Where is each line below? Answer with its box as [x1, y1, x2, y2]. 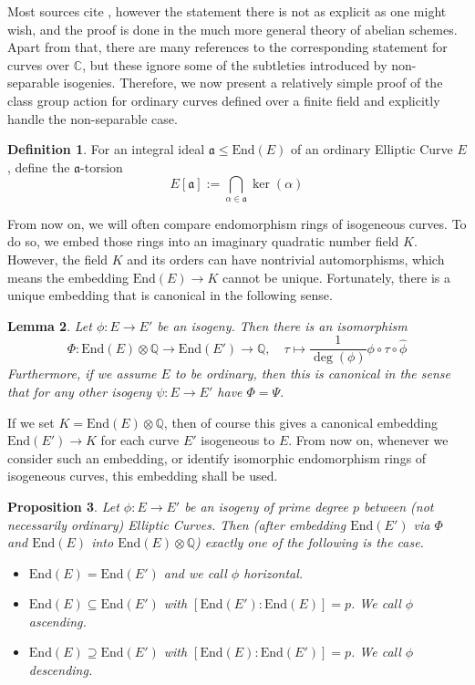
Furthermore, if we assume [7, 364, 157, 383]
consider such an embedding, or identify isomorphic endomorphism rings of [7, 448, 427, 467]
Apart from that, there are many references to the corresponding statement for [7, 37, 448, 57]
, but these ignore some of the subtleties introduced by [82, 55, 387, 74]
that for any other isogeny [7, 381, 152, 400]
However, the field [7, 249, 108, 268]
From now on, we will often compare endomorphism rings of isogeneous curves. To [7, 213, 467, 233]
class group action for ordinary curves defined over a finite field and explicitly [7, 90, 440, 109]
